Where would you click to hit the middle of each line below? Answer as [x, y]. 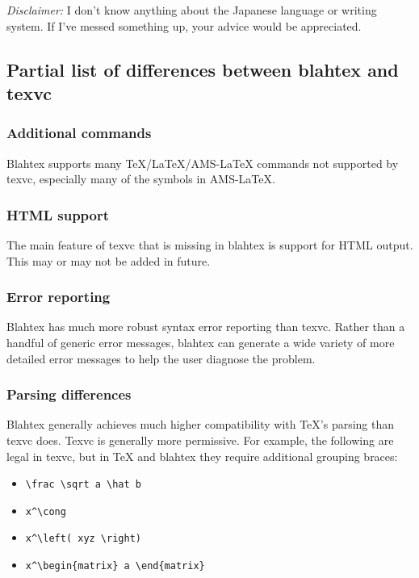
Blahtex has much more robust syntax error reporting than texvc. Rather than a [206, 327]
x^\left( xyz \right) [83, 539]
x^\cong [46, 511]
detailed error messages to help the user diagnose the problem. [161, 358]
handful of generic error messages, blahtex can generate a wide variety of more [201, 342]
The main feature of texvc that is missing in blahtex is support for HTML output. [210, 244]
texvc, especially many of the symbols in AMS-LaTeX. [141, 179]
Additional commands [79, 133]
